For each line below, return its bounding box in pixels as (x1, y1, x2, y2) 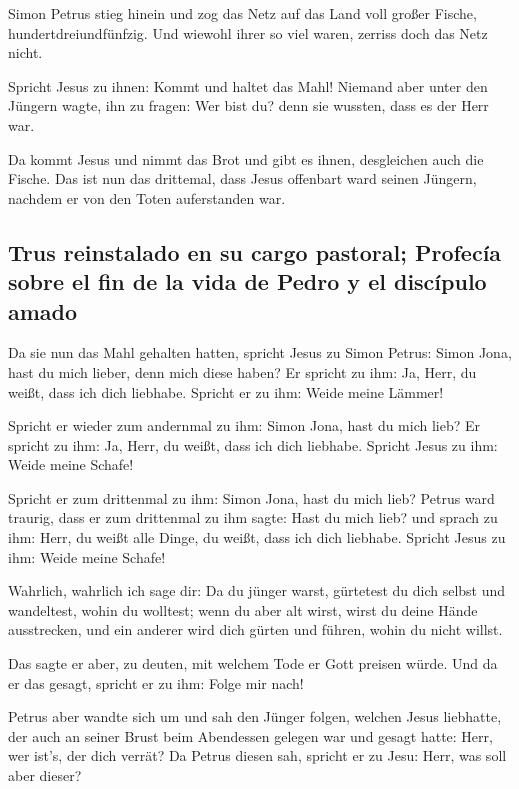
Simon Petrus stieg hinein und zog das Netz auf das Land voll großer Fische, (8, 3, 477, 23)
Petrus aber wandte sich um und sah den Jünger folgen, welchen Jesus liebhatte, (8, 706, 502, 727)
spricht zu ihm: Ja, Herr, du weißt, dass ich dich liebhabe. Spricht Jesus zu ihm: (8, 434, 498, 455)
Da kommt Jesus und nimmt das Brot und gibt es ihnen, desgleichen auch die (8, 148, 484, 169)
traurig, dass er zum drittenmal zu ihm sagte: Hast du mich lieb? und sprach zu (8, 507, 498, 528)
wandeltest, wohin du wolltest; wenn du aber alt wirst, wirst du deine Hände (8, 599, 478, 620)
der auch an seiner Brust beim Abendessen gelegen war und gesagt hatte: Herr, (8, 725, 493, 746)
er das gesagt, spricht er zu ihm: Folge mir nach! (8, 672, 304, 693)
